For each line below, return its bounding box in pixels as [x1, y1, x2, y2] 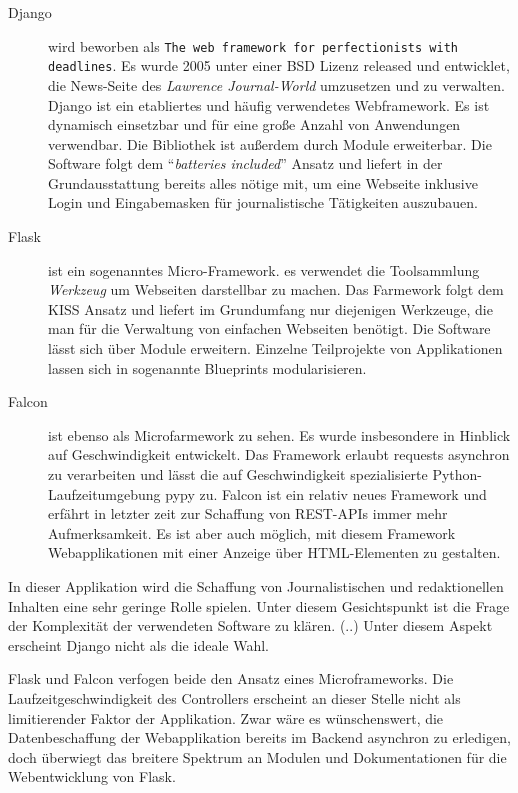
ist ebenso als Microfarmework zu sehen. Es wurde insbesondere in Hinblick [48, 424, 511, 445]
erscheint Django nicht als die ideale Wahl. [8, 634, 269, 655]
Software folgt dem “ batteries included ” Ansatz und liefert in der [48, 153, 443, 174]
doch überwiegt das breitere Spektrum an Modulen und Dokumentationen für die [8, 746, 507, 767]
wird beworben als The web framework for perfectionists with [48, 35, 458, 56]
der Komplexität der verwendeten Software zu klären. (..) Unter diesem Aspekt [8, 615, 493, 636]
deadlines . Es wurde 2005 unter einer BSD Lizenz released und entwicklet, [48, 55, 510, 76]
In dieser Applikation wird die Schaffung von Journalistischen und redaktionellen [8, 575, 504, 596]
